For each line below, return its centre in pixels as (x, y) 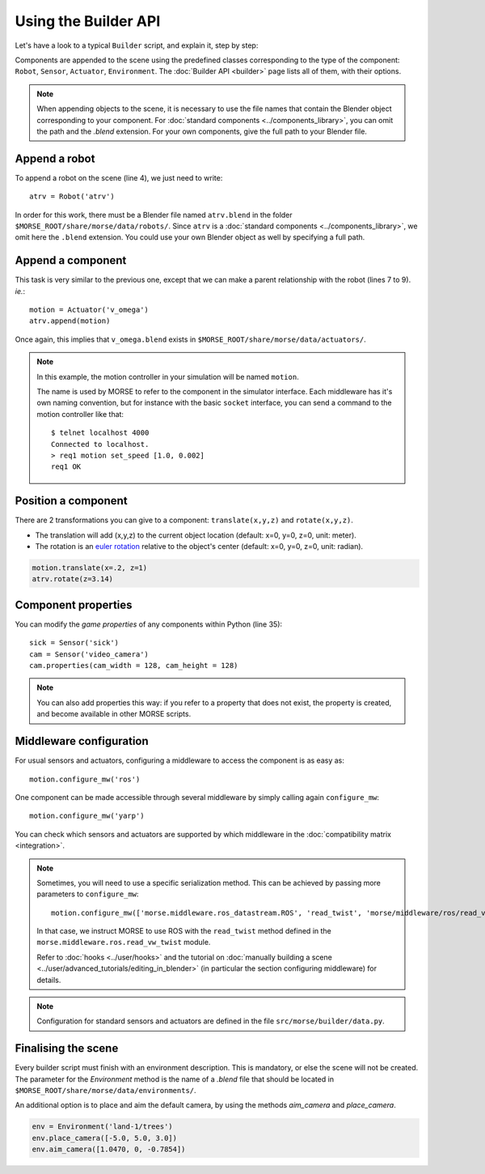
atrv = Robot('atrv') (72, 197)
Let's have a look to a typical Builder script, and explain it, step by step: (137, 45)
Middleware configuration (82, 741)
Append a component (71, 260)
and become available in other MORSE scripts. (114, 714)
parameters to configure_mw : (88, 894)
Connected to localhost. (100, 444)
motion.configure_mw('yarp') (87, 816)
